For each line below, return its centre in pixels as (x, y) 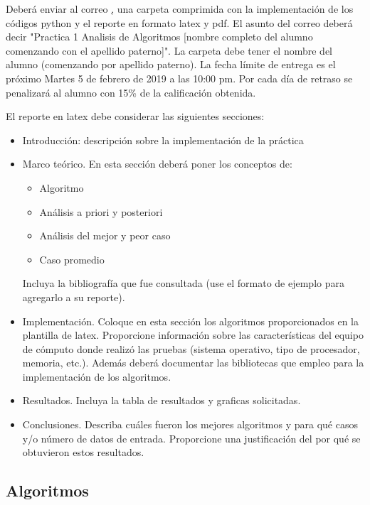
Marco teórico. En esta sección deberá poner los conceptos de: (157, 164)
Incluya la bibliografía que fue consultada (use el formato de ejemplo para (183, 283)
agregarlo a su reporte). (74, 297)
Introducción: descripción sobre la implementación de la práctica (163, 140)
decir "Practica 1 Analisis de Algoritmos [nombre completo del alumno (159, 37)
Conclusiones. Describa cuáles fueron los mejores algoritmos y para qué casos (190, 424)
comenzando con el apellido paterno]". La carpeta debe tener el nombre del (169, 50)
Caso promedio (72, 259)
